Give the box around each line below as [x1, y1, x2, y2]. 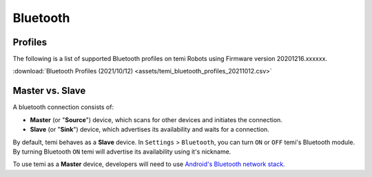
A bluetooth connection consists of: [12, 103, 114, 111]
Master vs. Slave [12, 85, 86, 97]
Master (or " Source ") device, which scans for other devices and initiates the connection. [30, 115, 282, 123]
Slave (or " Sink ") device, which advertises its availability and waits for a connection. [30, 126, 270, 134]
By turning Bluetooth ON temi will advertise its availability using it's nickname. [12, 147, 231, 156]
